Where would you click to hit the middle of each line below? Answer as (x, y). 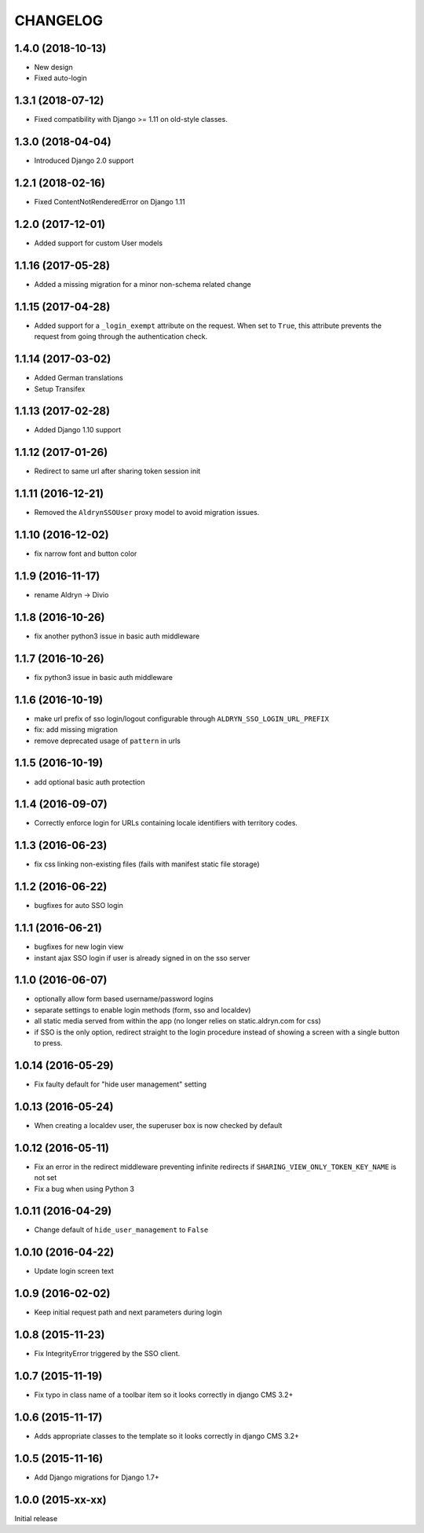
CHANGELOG (59, 20)
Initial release (36, 1518)
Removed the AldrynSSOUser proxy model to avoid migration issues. (147, 513)
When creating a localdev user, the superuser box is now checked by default (158, 1125)
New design (54, 68)
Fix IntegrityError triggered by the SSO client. (107, 1354)
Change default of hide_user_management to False (121, 1230)
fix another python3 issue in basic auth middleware (117, 636)
